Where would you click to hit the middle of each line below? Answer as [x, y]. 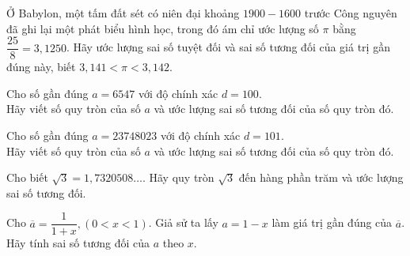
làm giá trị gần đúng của [332, 222]
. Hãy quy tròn [178, 177]
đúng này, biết [41, 67]
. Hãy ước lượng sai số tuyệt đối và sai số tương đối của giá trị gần [228, 47]
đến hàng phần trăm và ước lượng [321, 177]
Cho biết [27, 177]
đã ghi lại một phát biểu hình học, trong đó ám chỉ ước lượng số [163, 28]
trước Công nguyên [351, 13]
